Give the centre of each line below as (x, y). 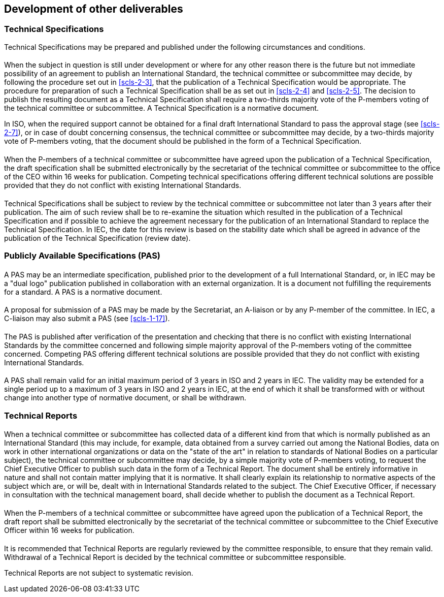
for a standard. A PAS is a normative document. (83, 292)
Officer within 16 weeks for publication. (69, 530)
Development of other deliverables (94, 9)
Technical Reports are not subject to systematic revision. (99, 573)
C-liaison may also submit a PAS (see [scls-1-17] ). (87, 319)
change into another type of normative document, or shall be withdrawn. (125, 398)
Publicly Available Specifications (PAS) (82, 256)
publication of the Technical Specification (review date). (97, 238)
